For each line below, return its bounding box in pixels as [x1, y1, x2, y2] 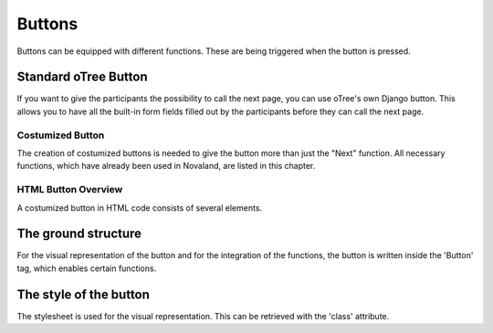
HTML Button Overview [16, 183, 123, 196]
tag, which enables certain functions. [16, 263, 157, 274]
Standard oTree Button [16, 69, 148, 85]
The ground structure [16, 226, 142, 242]
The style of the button [16, 286, 151, 302]
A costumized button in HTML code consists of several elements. [16, 202, 263, 213]
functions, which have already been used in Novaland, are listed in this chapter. [16, 161, 316, 172]
